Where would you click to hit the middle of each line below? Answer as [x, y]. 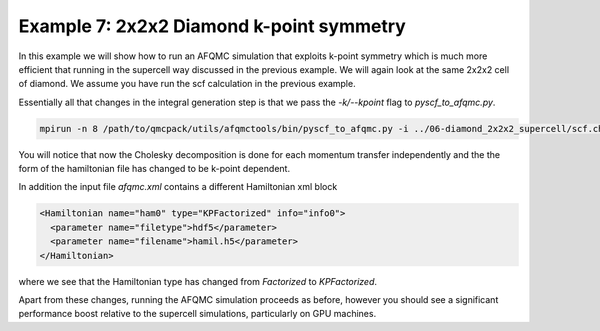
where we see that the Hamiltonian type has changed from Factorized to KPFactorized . [198, 281]
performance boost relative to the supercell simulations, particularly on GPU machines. [197, 314]
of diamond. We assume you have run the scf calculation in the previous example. [187, 84]
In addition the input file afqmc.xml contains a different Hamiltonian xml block [178, 187]
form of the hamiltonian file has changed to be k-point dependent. [154, 169]
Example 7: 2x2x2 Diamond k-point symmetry [212, 26]
